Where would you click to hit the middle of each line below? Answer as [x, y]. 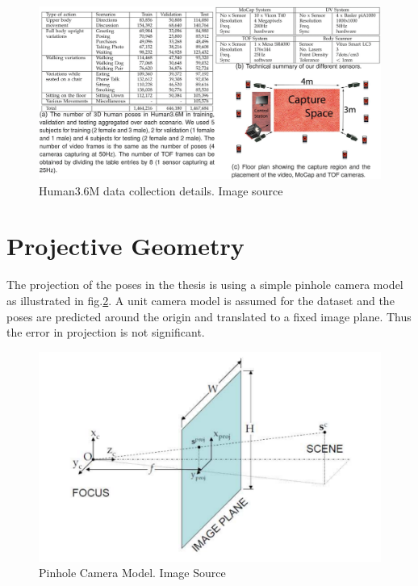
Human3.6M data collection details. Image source [161, 190]
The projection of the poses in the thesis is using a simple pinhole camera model [205, 285]
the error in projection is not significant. [106, 332]
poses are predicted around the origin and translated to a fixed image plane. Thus [209, 316]
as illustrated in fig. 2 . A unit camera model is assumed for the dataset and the [201, 300]
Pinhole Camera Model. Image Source [132, 573]
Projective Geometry [125, 246]
